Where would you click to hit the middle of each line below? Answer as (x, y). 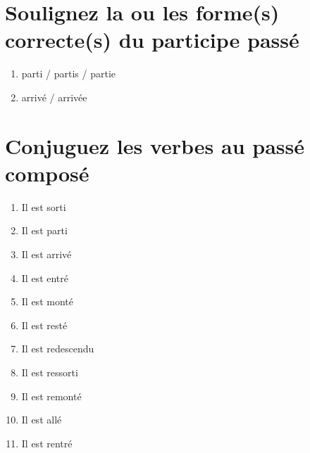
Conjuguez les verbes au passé (155, 145)
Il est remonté (51, 396)
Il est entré (45, 277)
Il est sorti (44, 206)
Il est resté (44, 325)
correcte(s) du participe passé (152, 40)
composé (47, 173)
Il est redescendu (58, 349)
